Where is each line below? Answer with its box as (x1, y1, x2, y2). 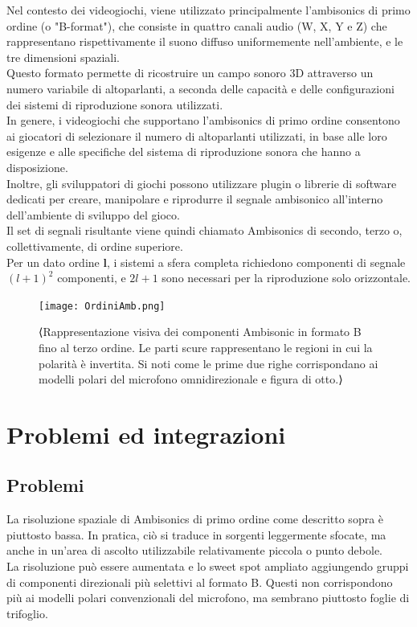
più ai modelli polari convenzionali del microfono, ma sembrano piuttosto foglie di (6, 589, 410, 606)
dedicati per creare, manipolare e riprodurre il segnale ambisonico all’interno (6, 191, 383, 207)
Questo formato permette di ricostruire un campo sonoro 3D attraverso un (6, 64, 374, 81)
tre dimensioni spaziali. (6, 48, 120, 65)
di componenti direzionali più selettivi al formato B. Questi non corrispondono (6, 573, 393, 590)
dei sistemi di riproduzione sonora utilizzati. (6, 96, 223, 113)
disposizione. (6, 158, 68, 175)
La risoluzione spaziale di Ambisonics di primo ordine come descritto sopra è (6, 510, 384, 527)
